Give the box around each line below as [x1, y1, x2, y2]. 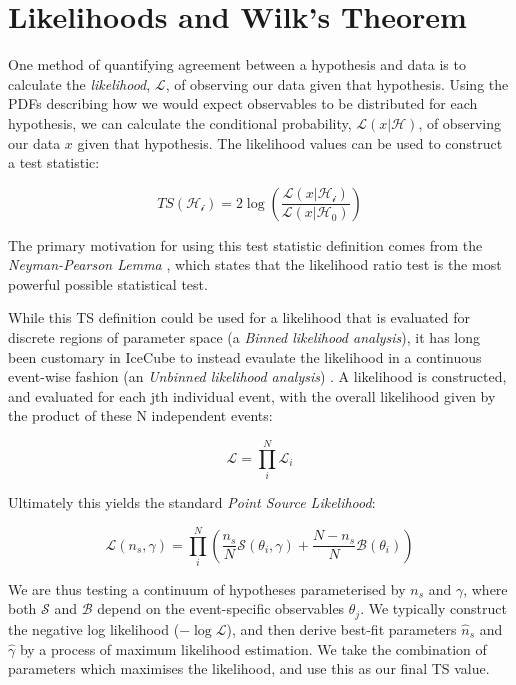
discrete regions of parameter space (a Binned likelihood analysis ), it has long [8, 327, 480, 348]
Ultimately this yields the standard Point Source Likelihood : [8, 492, 376, 513]
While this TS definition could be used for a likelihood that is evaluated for [8, 307, 470, 328]
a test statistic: [8, 152, 100, 173]
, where [463, 578, 508, 599]
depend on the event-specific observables [97, 598, 345, 619]
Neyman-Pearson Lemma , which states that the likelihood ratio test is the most [8, 254, 502, 275]
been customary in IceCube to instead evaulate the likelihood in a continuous [8, 346, 482, 367]
